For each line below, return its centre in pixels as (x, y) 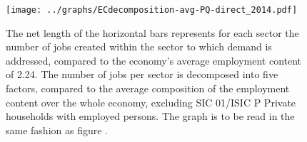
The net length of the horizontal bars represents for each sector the (152, 32)
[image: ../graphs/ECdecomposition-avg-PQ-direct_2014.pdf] (152, 10)
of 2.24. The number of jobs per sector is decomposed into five (142, 74)
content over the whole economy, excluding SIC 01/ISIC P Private (151, 102)
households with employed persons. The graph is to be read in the (150, 116)
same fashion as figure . (57, 130)
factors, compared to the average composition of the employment (148, 88)
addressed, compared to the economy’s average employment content (154, 60)
